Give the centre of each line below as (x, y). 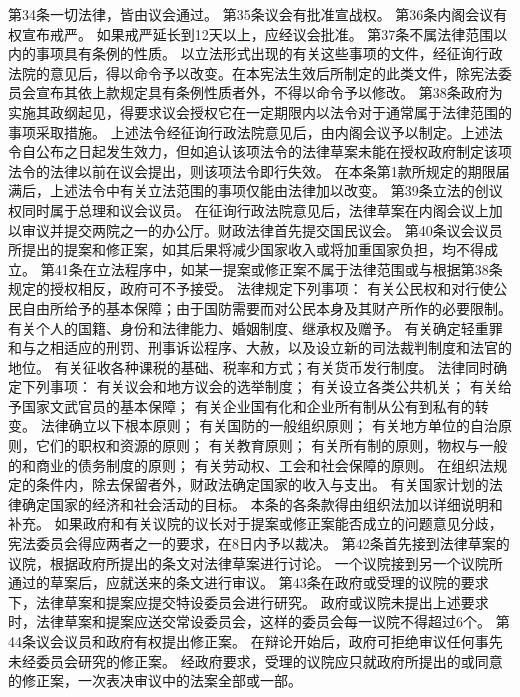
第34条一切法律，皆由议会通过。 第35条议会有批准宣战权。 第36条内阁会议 (251, 14)
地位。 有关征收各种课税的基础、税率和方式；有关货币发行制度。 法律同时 (251, 366)
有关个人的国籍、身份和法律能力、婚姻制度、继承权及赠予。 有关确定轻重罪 (255, 327)
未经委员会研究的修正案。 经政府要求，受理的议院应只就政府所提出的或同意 (255, 660)
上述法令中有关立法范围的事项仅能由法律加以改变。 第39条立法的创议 (276, 190)
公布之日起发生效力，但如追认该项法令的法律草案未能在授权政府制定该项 (273, 151)
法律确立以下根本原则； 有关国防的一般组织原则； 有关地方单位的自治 (269, 425)
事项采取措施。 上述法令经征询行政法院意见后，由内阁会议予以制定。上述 (248, 131)
